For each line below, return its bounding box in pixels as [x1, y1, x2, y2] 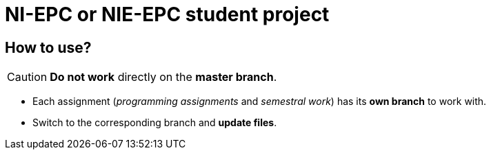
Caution [7, 70, 48, 84]
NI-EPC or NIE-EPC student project [5, 3, 330, 26]
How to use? [5, 38, 92, 56]
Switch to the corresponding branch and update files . [32, 117, 277, 129]
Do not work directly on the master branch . [50, 70, 277, 84]
